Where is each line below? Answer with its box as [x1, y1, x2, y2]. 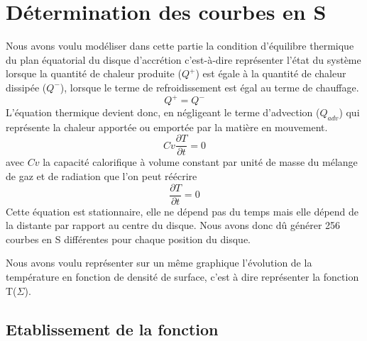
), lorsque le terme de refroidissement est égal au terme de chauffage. [60, 79, 359, 94]
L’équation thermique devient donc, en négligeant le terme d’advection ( [6, 105, 320, 119]
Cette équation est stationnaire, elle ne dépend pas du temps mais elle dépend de [6, 203, 358, 218]
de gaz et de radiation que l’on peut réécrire [6, 169, 197, 184]
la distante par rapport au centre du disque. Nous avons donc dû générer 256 [6, 218, 341, 233]
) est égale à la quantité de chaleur [195, 66, 346, 81]
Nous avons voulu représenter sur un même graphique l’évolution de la [6, 255, 312, 270]
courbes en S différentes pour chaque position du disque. [6, 231, 251, 246]
